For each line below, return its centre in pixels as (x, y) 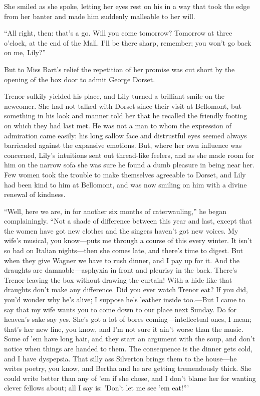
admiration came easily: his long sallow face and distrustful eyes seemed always (125, 135)
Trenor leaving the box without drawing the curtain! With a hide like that (118, 279)
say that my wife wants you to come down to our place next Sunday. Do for (120, 309)
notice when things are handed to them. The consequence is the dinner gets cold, (128, 348)
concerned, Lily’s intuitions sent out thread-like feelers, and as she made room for (129, 155)
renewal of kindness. (35, 194)
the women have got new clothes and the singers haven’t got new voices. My (121, 230)
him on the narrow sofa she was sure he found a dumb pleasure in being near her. (129, 165)
